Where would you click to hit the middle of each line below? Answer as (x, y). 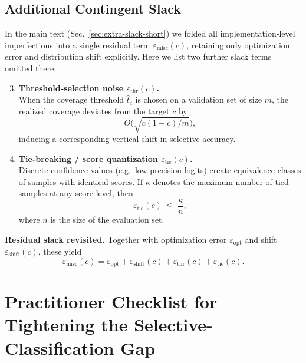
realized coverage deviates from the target (94, 110)
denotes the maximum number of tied (221, 181)
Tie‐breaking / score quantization (88, 158)
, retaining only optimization (238, 44)
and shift (261, 239)
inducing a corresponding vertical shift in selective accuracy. (127, 138)
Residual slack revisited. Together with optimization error (116, 239)
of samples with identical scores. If (81, 181)
